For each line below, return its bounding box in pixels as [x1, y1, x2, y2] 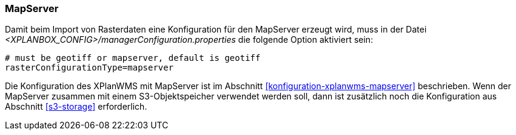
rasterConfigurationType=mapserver [5, 63, 174, 73]
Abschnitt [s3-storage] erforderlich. [5, 101, 147, 112]
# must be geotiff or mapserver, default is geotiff [5, 53, 261, 63]
